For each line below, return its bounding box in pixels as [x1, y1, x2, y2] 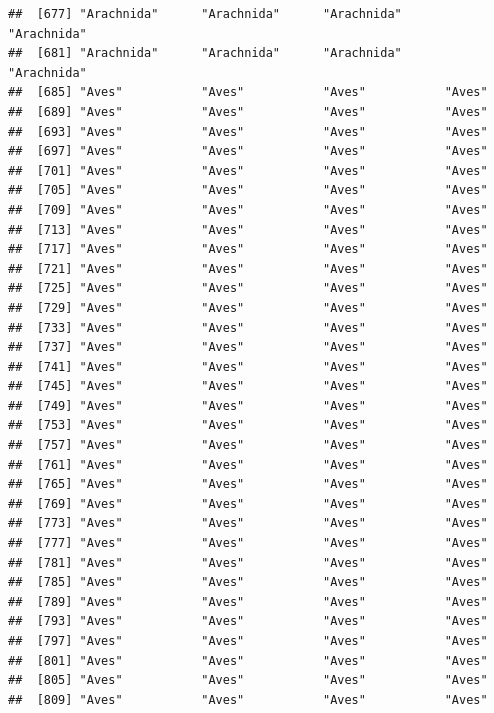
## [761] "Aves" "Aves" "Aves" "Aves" [8, 457, 488, 472]
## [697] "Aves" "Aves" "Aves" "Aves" [8, 144, 488, 159]
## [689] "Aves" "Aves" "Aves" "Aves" [8, 104, 488, 119]
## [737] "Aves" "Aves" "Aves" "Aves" [8, 340, 488, 355]
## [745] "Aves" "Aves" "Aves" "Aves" [8, 379, 488, 394]
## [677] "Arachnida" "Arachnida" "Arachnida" [8, 7, 402, 21]
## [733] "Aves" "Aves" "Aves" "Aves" [8, 320, 488, 335]
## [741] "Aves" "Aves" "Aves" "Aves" [8, 359, 488, 374]
